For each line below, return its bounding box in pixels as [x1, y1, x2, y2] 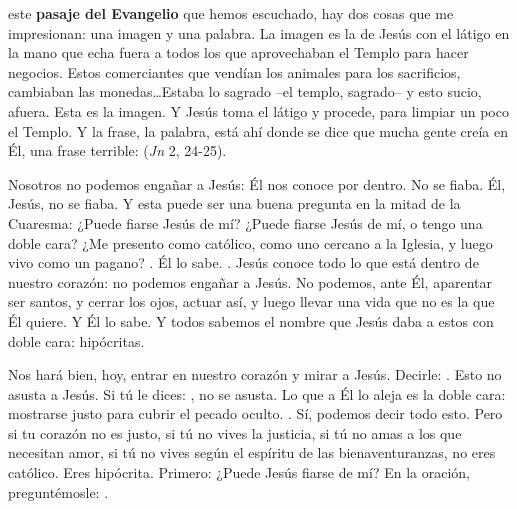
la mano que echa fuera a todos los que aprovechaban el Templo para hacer [8, 42, 469, 63]
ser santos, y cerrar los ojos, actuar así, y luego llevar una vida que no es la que [8, 291, 495, 312]
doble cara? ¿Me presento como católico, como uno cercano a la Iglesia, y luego [8, 232, 493, 253]
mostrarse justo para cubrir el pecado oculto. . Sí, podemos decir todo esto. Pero [8, 403, 503, 424]
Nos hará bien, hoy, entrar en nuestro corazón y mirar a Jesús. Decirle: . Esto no [8, 364, 502, 385]
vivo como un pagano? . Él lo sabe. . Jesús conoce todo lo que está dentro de [8, 252, 479, 273]
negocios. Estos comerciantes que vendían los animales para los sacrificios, [8, 61, 461, 82]
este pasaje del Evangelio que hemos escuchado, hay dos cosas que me [8, 3, 454, 23]
